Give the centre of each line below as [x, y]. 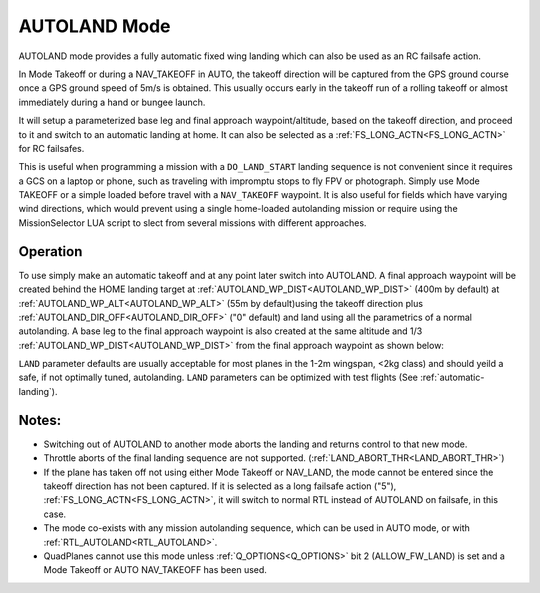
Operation [50, 251]
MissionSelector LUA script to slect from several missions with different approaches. [192, 222]
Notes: [40, 420]
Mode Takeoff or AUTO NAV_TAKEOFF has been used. [155, 570]
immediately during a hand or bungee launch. [112, 102]
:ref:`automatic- [452, 377]
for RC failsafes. [51, 148]
